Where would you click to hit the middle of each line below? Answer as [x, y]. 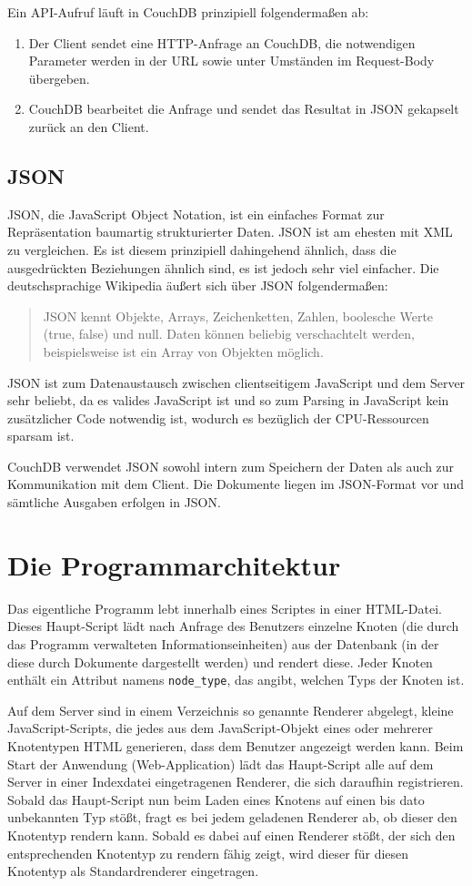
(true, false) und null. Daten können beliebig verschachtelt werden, [229, 334]
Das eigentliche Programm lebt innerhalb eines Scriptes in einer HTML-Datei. [225, 608]
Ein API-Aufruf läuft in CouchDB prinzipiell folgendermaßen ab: [188, 12]
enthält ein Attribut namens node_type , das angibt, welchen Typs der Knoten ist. [236, 680]
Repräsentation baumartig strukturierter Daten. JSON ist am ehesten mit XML [230, 232]
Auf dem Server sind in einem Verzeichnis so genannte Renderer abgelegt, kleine [231, 710]
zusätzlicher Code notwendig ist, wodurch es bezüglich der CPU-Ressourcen [218, 418]
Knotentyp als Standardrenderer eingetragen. [133, 871]
